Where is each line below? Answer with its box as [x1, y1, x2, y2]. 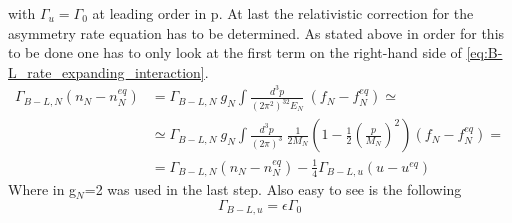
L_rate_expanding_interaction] [8, 61, 205, 82]
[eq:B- [466, 42, 503, 63]
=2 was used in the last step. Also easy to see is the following [84, 179, 462, 200]
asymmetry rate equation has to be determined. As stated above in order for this [8, 22, 505, 43]
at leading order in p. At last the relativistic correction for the [92, 3, 474, 23]
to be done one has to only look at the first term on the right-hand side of [8, 42, 462, 63]
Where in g [8, 179, 77, 200]
